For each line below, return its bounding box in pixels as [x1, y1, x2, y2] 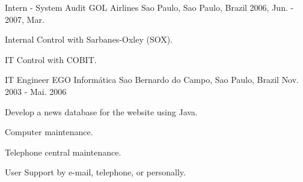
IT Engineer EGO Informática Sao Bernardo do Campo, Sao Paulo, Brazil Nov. [5, 73, 299, 86]
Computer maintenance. [5, 126, 93, 138]
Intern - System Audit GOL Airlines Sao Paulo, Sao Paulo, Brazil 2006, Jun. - [5, 1, 294, 13]
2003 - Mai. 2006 [5, 85, 67, 97]
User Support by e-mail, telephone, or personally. [5, 166, 186, 178]
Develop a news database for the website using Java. [5, 105, 198, 118]
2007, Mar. [5, 13, 44, 25]
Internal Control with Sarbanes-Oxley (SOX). [5, 33, 173, 46]
